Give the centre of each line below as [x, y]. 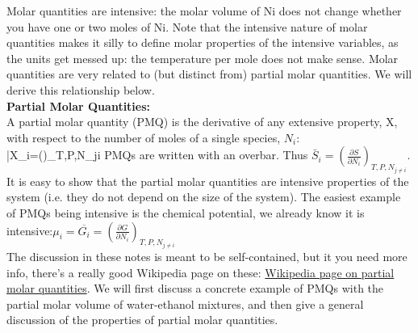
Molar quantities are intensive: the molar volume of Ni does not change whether [204, 11]
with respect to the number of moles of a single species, [144, 137]
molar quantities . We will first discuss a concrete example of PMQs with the [195, 288]
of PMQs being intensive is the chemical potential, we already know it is [186, 212]
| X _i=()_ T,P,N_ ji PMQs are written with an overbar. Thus [157, 155]
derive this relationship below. [81, 89]
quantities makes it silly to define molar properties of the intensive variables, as [203, 42]
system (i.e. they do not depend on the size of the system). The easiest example [204, 197]
